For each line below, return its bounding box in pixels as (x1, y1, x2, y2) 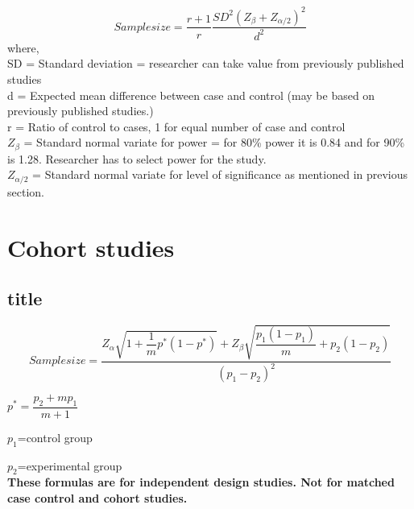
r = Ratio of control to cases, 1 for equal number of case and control (7, 118, 346, 134)
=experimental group (17, 457, 122, 474)
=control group (17, 428, 93, 445)
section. (7, 183, 44, 200)
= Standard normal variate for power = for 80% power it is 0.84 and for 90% (23, 134, 405, 151)
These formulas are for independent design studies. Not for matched (7, 474, 395, 490)
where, (7, 39, 39, 56)
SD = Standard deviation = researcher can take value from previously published (7, 55, 404, 72)
